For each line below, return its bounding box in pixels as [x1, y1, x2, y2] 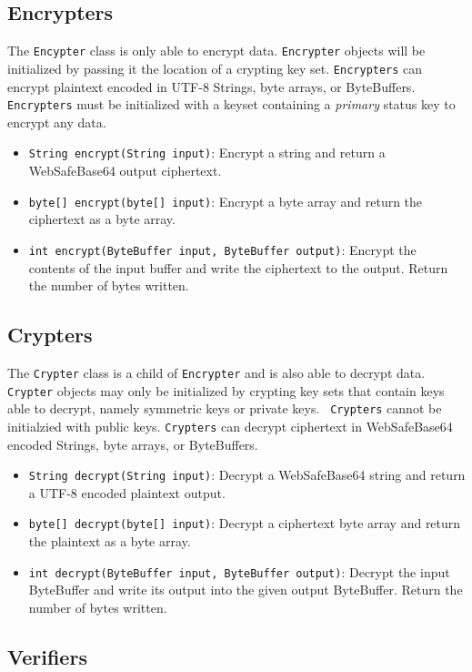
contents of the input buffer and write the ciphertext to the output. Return [28, 258, 448, 277]
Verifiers [7, 642, 87, 670]
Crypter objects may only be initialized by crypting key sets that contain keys [7, 381, 445, 400]
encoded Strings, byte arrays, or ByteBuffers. [7, 434, 258, 453]
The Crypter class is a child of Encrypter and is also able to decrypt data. [7, 362, 426, 382]
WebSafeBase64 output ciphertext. [28, 161, 222, 180]
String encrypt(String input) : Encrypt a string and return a [28, 143, 386, 162]
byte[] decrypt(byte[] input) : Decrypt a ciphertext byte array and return [28, 514, 461, 533]
